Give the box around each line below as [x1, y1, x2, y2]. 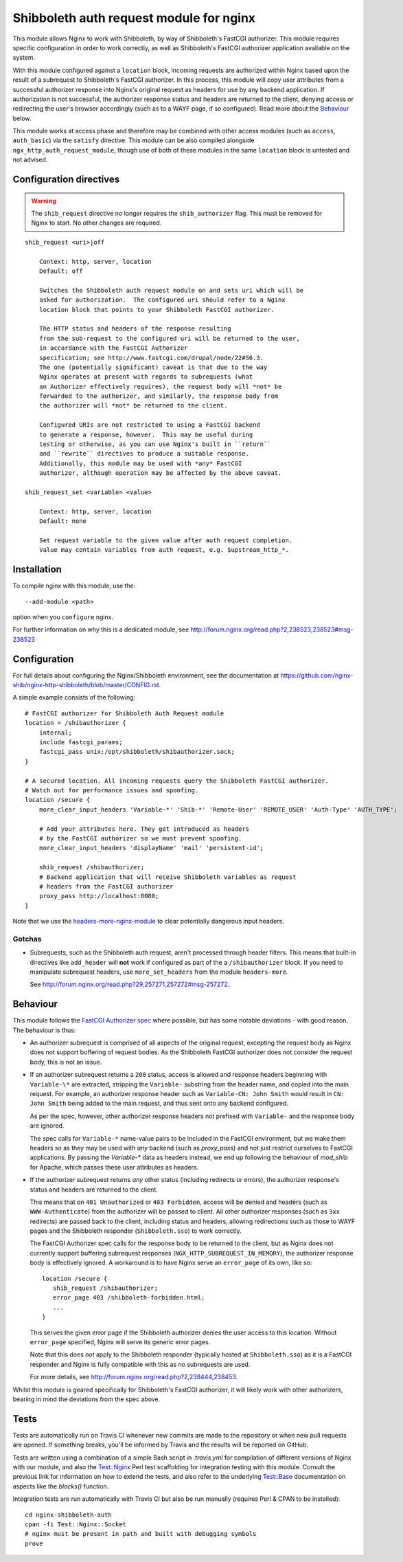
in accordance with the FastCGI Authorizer [38, 344, 188, 352]
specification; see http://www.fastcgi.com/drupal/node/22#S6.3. [38, 354, 264, 361]
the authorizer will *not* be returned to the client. [38, 402, 228, 410]
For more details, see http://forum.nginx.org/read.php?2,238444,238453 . [30, 1373, 238, 1381]
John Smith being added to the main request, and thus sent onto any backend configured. [30, 1100, 288, 1108]
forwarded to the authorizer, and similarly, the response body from [38, 392, 279, 400]
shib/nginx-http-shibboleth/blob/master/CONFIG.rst [12, 681, 159, 689]
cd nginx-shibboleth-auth [25, 1510, 113, 1519]
